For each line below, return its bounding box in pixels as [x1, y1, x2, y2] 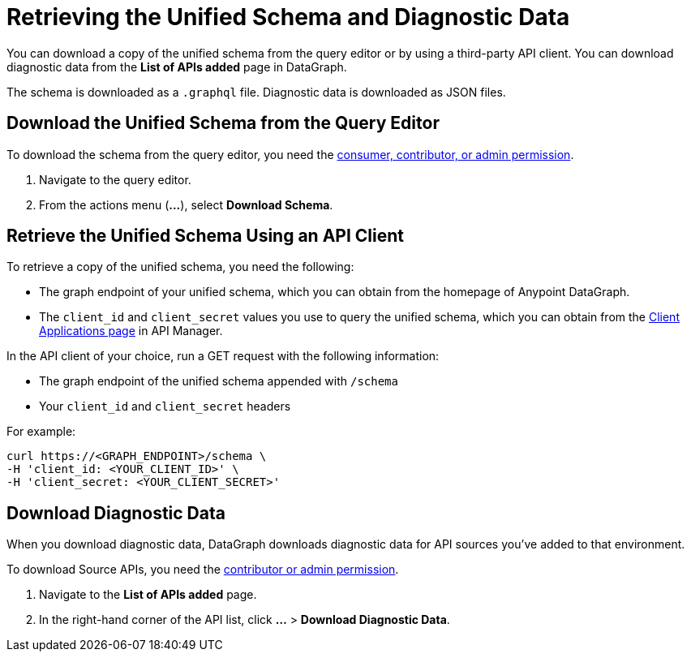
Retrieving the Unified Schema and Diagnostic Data [6, 3, 570, 31]
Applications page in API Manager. [39, 324, 223, 338]
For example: [6, 424, 76, 439]
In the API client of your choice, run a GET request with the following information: [6, 349, 440, 363]
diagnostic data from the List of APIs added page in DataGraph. [6, 59, 347, 74]
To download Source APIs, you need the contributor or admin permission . [6, 562, 399, 577]
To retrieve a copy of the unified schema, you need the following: [6, 260, 354, 274]
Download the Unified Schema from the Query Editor [6, 113, 440, 134]
